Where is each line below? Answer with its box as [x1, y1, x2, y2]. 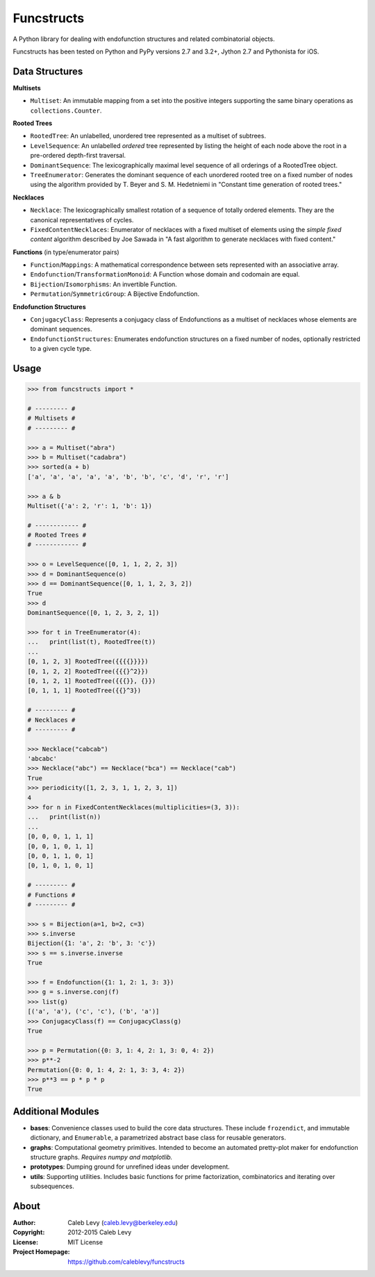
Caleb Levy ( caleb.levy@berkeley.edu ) [67, 1219, 178, 1227]
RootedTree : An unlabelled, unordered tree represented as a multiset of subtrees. [30, 132, 267, 140]
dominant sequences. [30, 325, 92, 333]
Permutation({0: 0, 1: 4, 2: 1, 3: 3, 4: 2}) [27, 1066, 185, 1073]
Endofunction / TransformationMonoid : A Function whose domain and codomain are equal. [30, 270, 300, 279]
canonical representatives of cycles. [30, 215, 134, 224]
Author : [12, 1219, 36, 1227]
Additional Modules [12, 1105, 100, 1117]
